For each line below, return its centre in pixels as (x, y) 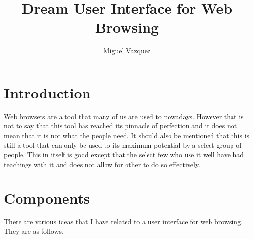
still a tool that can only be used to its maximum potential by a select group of (123, 145)
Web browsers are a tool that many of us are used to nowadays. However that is (124, 116)
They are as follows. (34, 231)
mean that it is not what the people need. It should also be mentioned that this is (127, 135)
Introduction (47, 92)
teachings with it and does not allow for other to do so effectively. (102, 164)
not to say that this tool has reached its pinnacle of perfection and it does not (121, 126)
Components (47, 198)
